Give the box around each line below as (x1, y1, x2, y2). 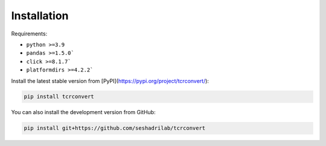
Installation (11, 9, 69, 22)
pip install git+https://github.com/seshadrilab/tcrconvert (24, 125, 206, 132)
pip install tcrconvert (24, 93, 95, 100)
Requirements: (11, 30, 48, 37)
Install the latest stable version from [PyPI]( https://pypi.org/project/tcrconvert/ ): (11, 77, 209, 84)
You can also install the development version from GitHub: (11, 109, 156, 116)
